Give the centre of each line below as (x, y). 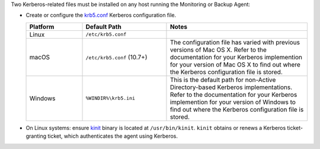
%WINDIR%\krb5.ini (111, 98)
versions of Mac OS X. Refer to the (218, 49)
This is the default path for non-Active (223, 80)
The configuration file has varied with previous (235, 42)
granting (36, 136)
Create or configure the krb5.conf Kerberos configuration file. (101, 15)
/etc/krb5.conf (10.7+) (116, 57)
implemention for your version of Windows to (233, 102)
